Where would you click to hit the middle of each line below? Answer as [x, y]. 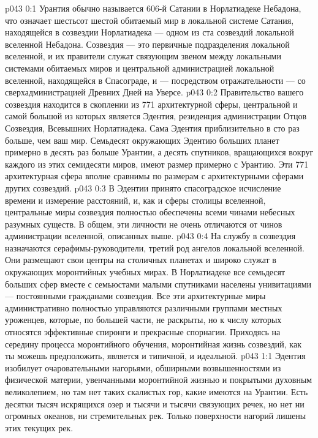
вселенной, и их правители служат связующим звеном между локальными [143, 56]
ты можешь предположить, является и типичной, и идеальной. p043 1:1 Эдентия [155, 356]
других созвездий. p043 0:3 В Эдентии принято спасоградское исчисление [143, 187]
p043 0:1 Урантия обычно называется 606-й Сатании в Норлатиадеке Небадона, [153, 8]
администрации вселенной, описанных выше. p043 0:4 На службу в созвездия [150, 236]
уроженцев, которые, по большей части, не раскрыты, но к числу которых [143, 320]
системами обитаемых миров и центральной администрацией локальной [140, 68]
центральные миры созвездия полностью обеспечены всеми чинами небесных [150, 212]
